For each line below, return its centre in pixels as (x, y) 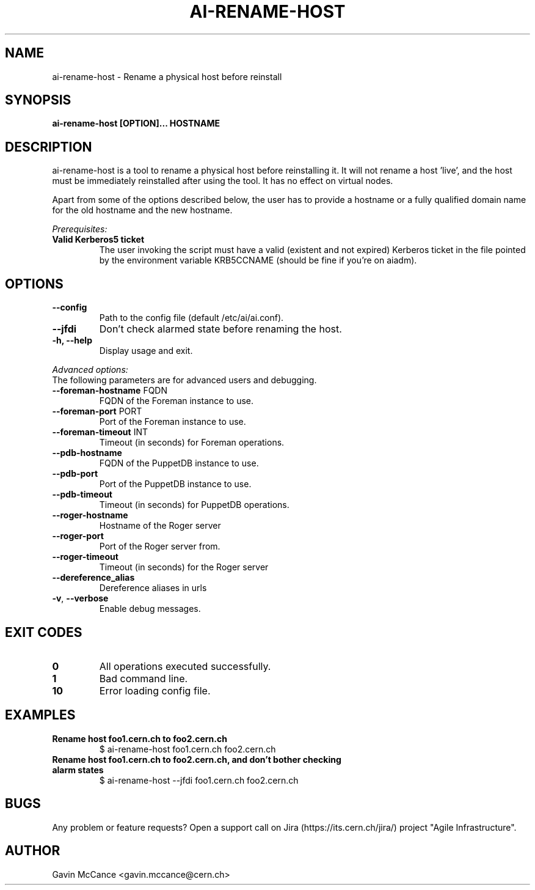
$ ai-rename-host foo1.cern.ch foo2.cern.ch (187, 749)
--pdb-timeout (82, 495)
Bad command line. (144, 678)
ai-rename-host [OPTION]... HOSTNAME (136, 123)
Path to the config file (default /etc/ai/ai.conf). (191, 318)
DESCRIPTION (49, 147)
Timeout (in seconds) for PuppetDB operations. (194, 505)
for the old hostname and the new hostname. (142, 210)
